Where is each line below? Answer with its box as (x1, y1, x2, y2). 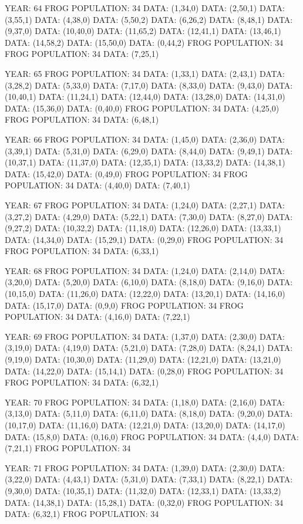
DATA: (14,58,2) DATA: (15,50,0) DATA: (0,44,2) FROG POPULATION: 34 (5, 36, 284, 48)
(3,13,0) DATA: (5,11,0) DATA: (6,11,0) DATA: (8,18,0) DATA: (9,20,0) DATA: (5, 407, 293, 420)
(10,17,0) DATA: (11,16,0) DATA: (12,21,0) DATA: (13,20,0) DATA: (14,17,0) (5, 419, 285, 431)
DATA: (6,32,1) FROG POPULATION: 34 (5, 508, 159, 520)
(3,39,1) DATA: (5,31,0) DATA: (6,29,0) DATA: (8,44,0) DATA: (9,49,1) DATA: (5, 144, 293, 157)
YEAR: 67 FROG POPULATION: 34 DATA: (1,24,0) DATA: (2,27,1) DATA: (5, 198, 285, 211)
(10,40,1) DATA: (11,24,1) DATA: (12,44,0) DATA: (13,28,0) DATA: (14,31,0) (5, 90, 285, 103)
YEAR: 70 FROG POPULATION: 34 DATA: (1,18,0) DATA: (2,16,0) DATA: (5, 395, 285, 408)
